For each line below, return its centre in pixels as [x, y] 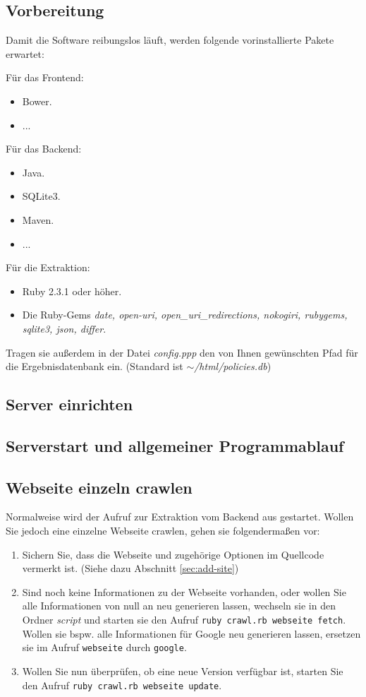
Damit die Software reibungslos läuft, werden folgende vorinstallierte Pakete [170, 40]
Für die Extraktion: [48, 267]
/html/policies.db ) [233, 366]
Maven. [38, 219]
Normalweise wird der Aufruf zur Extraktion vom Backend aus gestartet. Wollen [180, 517]
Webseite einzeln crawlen [99, 487]
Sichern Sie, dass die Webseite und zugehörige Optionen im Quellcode [173, 554]
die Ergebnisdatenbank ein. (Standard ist [94, 366]
